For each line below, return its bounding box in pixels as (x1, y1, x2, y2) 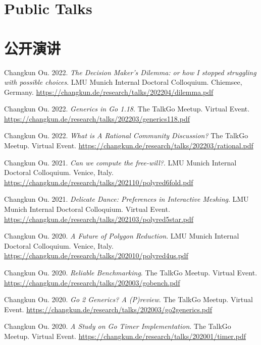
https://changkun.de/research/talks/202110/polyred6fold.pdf (4, 177, 193, 187)
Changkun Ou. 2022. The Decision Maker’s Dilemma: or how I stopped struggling (4, 67, 256, 77)
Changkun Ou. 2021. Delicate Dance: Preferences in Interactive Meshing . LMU (4, 194, 249, 204)
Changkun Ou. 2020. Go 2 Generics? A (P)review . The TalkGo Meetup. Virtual (4, 294, 253, 305)
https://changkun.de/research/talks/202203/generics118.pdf (4, 113, 190, 124)
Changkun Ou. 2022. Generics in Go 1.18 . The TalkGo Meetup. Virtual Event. (4, 103, 250, 114)
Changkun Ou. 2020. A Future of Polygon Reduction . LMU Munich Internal (4, 231, 239, 241)
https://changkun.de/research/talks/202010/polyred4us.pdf (4, 250, 188, 261)
